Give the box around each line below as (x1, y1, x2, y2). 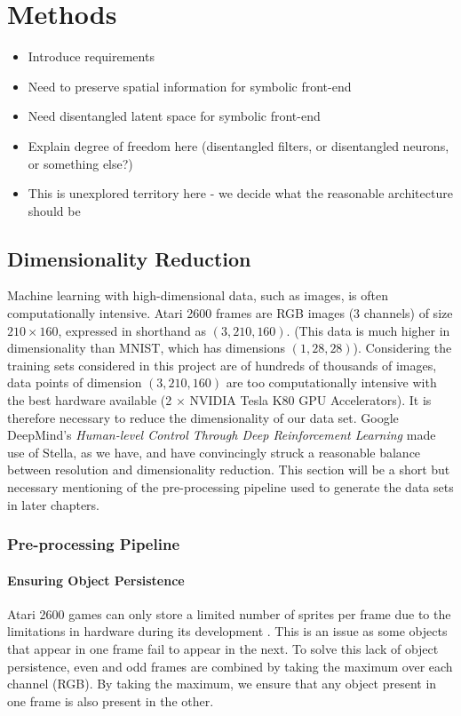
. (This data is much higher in (286, 321, 450, 339)
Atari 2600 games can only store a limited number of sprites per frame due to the (7, 604, 451, 623)
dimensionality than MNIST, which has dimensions (7, 338, 285, 357)
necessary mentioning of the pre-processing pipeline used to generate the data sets (7, 478, 454, 497)
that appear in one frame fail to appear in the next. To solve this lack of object (7, 640, 439, 658)
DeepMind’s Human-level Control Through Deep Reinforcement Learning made (7, 426, 436, 444)
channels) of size (363, 304, 453, 322)
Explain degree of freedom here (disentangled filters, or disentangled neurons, (28, 136, 449, 155)
